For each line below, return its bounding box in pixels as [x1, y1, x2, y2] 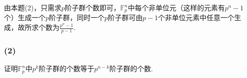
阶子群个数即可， [64, 2, 120, 12]
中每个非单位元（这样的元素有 [128, 2, 225, 12]
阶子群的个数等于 [39, 63, 95, 74]
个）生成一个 [4, 12, 46, 23]
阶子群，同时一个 [49, 12, 105, 23]
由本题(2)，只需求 [4, 2, 61, 12]
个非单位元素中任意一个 [158, 12, 235, 23]
